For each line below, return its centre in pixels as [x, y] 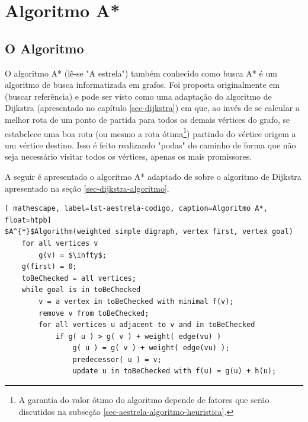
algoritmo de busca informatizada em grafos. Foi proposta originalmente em [142, 85]
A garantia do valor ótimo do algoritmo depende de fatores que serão [144, 400]
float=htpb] [28, 220]
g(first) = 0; [49, 267]
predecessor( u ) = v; [117, 359]
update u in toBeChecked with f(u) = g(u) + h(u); [174, 371]
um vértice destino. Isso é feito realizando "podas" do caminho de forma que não [150, 145]
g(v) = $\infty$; [73, 255]
